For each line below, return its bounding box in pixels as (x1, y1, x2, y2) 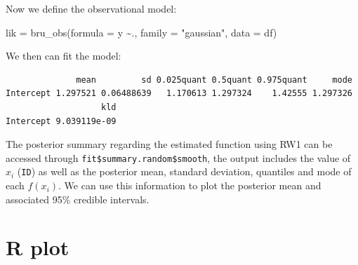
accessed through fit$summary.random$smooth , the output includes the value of (6, 150, 351, 165)
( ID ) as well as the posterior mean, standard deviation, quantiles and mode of (17, 164, 352, 179)
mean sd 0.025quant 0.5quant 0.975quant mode (76, 74, 352, 85)
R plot (6, 233, 69, 261)
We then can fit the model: (6, 48, 121, 63)
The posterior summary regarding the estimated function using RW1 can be (6, 137, 333, 151)
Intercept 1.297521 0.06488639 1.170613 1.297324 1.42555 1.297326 (6, 88, 352, 99)
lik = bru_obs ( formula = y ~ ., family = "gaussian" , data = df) (6, 25, 277, 39)
